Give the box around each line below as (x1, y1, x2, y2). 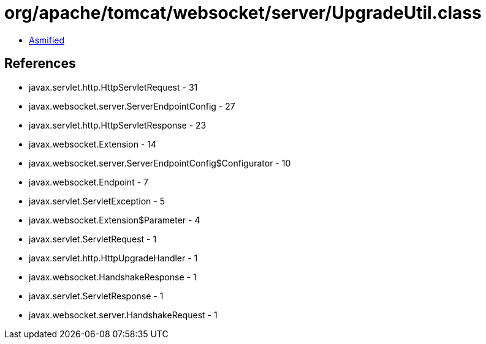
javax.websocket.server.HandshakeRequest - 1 (29, 309, 218, 320)
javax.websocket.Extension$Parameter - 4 (29, 214, 200, 225)
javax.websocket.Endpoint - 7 (29, 176, 148, 187)
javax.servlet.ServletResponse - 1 (29, 290, 164, 301)
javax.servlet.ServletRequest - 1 (29, 233, 157, 244)
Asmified (29, 34, 65, 45)
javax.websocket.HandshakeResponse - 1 (29, 271, 197, 282)
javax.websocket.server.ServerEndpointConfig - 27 (29, 100, 235, 111)
